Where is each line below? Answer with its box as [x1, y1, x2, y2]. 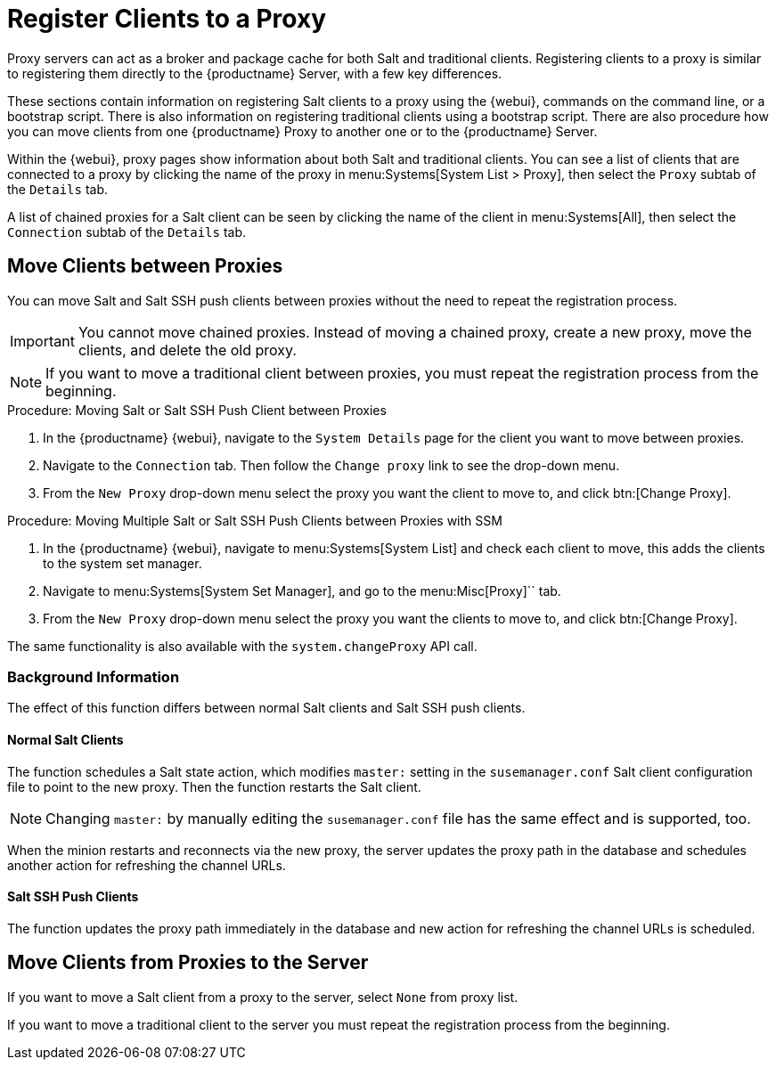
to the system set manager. [43, 555, 202, 571]
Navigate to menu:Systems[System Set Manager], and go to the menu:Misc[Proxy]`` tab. [43, 582, 561, 599]
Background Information [7, 667, 180, 686]
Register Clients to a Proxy [7, 4, 326, 34]
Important [10, 331, 75, 350]
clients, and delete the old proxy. [78, 340, 297, 359]
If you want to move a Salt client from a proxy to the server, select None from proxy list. [7, 989, 519, 1005]
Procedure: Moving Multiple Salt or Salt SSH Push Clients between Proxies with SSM [7, 512, 502, 528]
